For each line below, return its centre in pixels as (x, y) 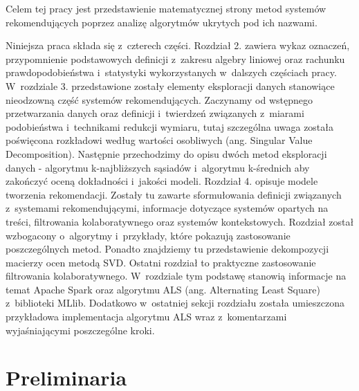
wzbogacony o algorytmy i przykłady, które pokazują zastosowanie (148, 235)
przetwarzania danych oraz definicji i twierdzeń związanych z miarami (155, 113)
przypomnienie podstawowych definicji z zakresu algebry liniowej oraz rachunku (175, 58)
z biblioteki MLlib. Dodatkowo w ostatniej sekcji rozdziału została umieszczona (175, 303)
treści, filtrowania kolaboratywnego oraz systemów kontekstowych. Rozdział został (180, 221)
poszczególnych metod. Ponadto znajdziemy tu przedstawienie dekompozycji (167, 249)
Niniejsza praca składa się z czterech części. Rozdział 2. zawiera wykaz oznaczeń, (178, 45)
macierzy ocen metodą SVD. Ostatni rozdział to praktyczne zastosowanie (161, 262)
